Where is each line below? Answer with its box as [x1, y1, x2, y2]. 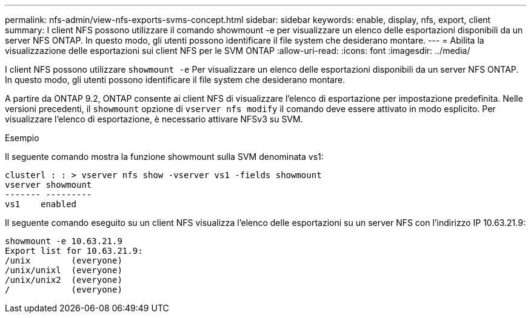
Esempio [5, 133, 39, 143]
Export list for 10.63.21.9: [5, 246, 143, 256]
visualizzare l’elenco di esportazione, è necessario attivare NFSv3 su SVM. [5, 114, 303, 124]
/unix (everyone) [5, 256, 122, 265]
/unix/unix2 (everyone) [5, 275, 122, 285]
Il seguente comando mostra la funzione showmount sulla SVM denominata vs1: [5, 151, 324, 162]
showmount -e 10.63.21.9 [5, 236, 122, 246]
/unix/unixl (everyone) [5, 265, 122, 275]
